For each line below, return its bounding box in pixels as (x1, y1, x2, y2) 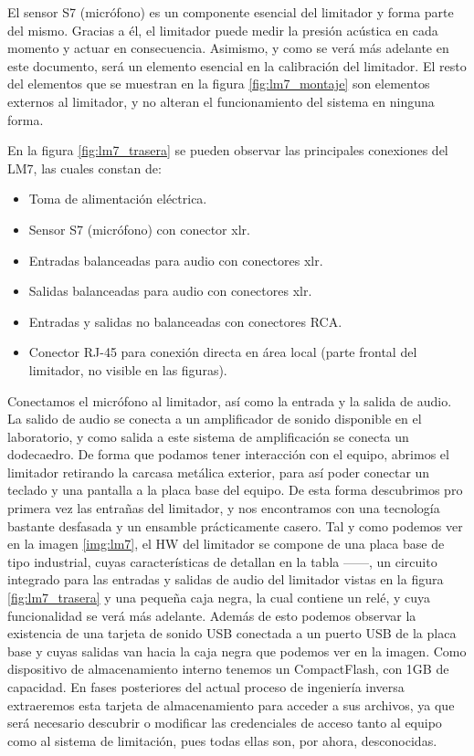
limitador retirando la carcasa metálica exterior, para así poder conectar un (7, 462, 430, 481)
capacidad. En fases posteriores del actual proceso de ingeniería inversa (7, 677, 405, 696)
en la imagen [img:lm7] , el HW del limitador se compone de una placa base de (7, 534, 445, 553)
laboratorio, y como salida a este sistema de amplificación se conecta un (7, 426, 409, 446)
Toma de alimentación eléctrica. (28, 189, 207, 208)
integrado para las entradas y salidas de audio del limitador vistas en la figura (7, 570, 444, 589)
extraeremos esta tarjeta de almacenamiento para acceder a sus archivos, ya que (7, 695, 455, 714)
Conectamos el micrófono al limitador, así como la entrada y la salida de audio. (7, 391, 452, 410)
